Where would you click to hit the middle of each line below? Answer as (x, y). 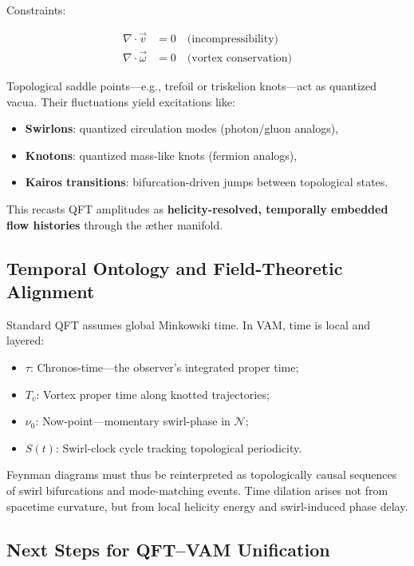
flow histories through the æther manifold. (115, 224)
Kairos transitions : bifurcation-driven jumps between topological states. (207, 182)
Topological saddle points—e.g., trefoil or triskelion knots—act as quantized (192, 86)
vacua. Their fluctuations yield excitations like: (121, 101)
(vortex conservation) (240, 59)
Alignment (51, 291)
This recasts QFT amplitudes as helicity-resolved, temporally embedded (197, 209)
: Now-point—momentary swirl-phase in (133, 421)
